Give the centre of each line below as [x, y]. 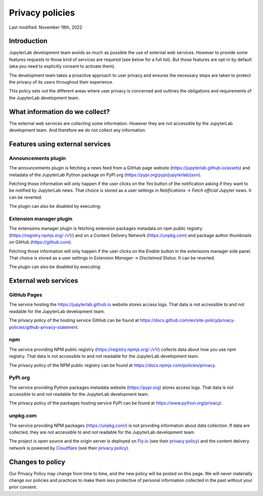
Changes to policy [37, 462]
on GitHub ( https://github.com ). [41, 242]
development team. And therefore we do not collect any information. [77, 130]
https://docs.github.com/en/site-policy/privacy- [188, 320]
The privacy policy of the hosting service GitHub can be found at [74, 320]
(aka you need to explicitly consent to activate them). [62, 66]
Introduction [28, 41]
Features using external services [60, 144]
